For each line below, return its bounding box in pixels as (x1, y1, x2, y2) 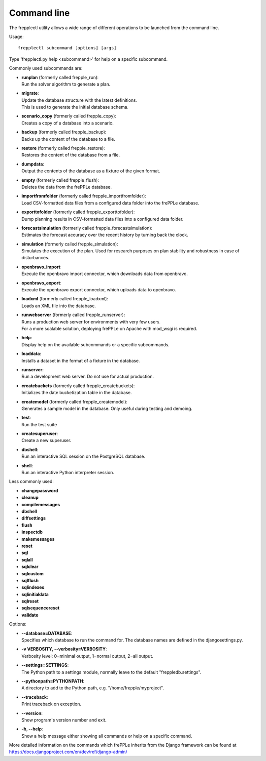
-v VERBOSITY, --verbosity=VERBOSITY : (21, 646, 107, 652)
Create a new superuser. (21, 438, 71, 443)
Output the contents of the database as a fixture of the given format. (21, 168, 160, 174)
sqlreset (21, 598, 39, 604)
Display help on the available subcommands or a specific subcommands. (21, 341, 170, 348)
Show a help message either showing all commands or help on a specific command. (21, 733, 192, 739)
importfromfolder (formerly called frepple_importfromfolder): (21, 193, 146, 199)
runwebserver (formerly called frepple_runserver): (21, 312, 125, 318)
